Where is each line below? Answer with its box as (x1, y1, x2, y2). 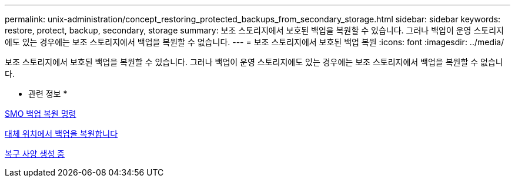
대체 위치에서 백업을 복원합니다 (5, 129, 118, 139)
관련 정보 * (28, 89, 68, 99)
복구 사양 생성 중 (5, 149, 65, 159)
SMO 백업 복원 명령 (5, 109, 76, 119)
